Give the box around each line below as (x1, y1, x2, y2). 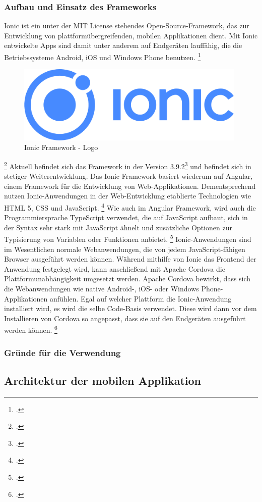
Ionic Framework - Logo (24, 142, 98, 153)
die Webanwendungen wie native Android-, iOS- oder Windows (4, 283, 199, 293)
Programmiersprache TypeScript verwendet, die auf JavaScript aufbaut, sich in (4, 212, 248, 223)
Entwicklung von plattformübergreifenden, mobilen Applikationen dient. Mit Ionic (4, 30, 258, 40)
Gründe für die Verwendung (4, 346, 121, 359)
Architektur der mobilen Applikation (4, 372, 201, 388)
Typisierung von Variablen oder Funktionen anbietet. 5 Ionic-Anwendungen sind (4, 232, 251, 244)
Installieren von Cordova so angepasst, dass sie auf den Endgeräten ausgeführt (4, 313, 246, 323)
